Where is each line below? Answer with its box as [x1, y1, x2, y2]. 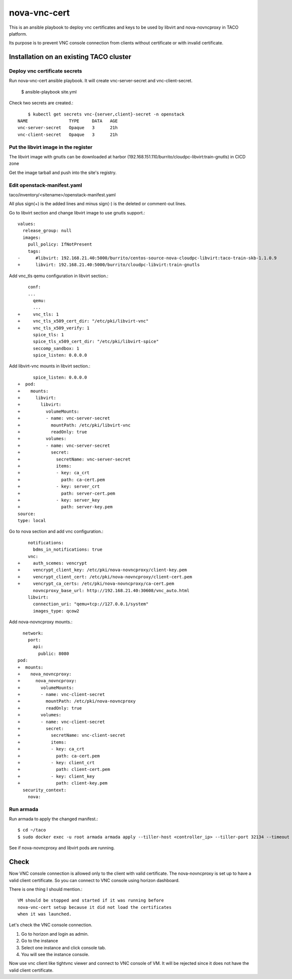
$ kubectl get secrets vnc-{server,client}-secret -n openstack [27, 111, 184, 117]
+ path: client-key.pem [18, 780, 108, 786]
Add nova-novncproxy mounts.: [9, 619, 73, 625]
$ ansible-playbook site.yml [21, 89, 77, 95]
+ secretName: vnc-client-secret [18, 732, 126, 738]
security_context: [22, 787, 67, 793]
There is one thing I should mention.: [9, 886, 83, 892]
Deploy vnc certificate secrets [9, 68, 82, 75]
